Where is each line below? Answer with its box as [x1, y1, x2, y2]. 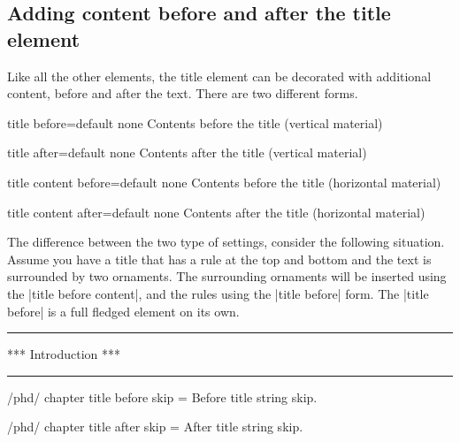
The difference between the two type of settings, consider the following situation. [7, 232, 445, 251]
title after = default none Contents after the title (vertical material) [7, 143, 367, 162]
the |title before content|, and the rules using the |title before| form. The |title [7, 284, 429, 302]
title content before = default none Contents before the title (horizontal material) [7, 172, 441, 191]
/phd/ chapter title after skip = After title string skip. [7, 417, 303, 436]
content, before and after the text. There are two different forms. [7, 84, 358, 103]
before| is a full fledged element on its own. [7, 301, 240, 320]
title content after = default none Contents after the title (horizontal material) [7, 202, 425, 221]
